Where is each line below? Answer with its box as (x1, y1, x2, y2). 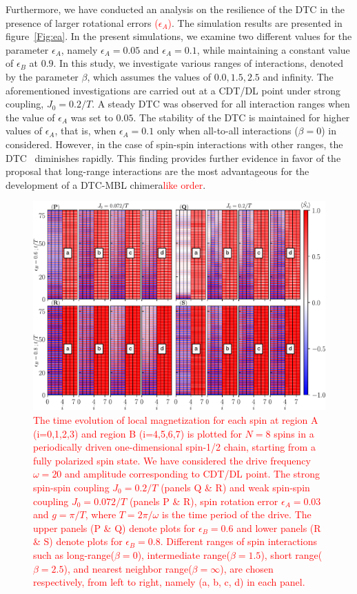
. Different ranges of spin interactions (160, 534, 318, 549)
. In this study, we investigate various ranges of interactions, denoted (53, 56, 344, 70)
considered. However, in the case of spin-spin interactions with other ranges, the (6, 136, 343, 151)
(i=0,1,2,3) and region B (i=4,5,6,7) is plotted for (33, 426, 242, 440)
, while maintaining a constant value (196, 42, 350, 57)
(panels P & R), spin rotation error (129, 493, 278, 508)
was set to (70, 110, 113, 124)
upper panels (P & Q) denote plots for (33, 520, 196, 535)
